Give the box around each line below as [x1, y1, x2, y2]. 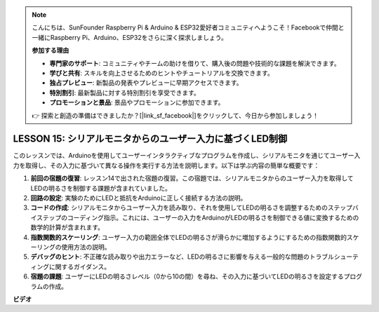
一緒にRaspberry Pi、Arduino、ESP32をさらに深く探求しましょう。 [32, 33, 227, 41]
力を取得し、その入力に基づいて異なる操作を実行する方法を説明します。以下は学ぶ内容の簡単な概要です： [13, 161, 320, 170]
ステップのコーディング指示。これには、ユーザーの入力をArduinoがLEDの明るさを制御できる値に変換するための [36, 213, 359, 222]
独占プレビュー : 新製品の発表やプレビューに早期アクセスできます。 [49, 79, 243, 87]
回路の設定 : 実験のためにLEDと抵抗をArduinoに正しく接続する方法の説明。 [30, 194, 247, 202]
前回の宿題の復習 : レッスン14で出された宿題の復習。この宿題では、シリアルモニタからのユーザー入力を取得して [30, 174, 354, 182]
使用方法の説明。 [60, 243, 111, 251]
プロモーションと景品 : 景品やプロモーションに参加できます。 [49, 98, 225, 107]
